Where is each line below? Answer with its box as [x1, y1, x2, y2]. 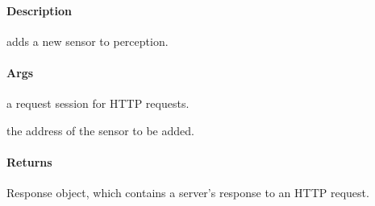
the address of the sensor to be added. [6, 122, 194, 138]
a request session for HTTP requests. [6, 95, 190, 112]
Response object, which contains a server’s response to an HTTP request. [6, 184, 369, 201]
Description [6, 2, 73, 19]
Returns [6, 153, 52, 170]
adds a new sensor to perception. [6, 32, 169, 49]
